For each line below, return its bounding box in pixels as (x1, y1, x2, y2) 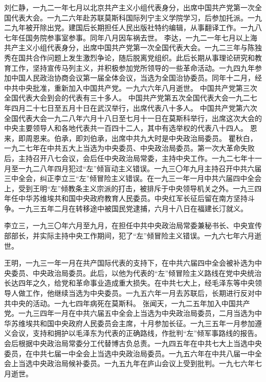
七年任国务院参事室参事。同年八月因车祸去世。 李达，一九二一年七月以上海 (4, 32, 257, 43)
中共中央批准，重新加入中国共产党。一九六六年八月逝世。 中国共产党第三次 (4, 82, 257, 93)
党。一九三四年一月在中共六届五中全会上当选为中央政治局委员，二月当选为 (4, 308, 255, 318)
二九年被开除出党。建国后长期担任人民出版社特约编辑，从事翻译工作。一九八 (4, 22, 262, 33)
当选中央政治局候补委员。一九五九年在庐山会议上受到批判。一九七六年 (18, 358, 255, 369)
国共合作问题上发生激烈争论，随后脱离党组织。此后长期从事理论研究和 (18, 52, 255, 63)
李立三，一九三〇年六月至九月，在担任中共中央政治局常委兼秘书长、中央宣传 (4, 220, 262, 231)
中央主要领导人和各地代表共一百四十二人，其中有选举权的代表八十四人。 (4, 123, 248, 133)
